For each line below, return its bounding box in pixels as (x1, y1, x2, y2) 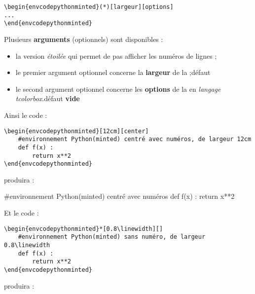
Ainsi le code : (4, 110, 47, 120)
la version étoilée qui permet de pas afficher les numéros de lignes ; (15, 50, 217, 61)
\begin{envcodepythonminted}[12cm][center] (4, 127, 149, 135)
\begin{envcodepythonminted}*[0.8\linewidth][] (4, 225, 163, 232)
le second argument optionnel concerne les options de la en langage (15, 83, 221, 94)
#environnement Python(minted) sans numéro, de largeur (18, 233, 206, 241)
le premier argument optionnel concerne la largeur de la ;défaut (15, 67, 211, 77)
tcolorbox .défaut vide (15, 93, 80, 104)
